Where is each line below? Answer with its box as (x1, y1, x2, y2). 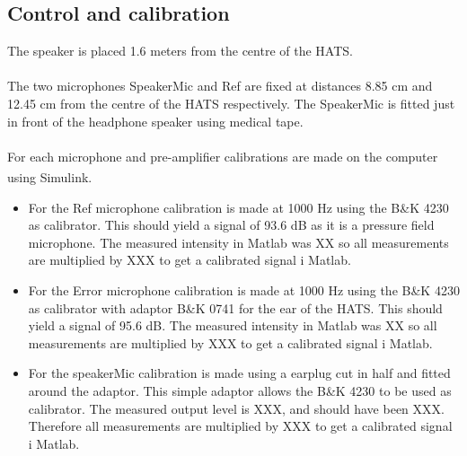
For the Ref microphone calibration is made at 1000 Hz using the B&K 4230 (28, 197, 449, 216)
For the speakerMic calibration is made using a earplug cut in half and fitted (28, 364, 451, 382)
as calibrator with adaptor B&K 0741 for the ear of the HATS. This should (28, 298, 443, 317)
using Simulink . (7, 168, 93, 187)
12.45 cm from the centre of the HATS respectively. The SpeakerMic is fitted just (7, 93, 455, 112)
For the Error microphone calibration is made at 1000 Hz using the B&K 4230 (28, 280, 460, 299)
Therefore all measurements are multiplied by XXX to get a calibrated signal (28, 417, 453, 435)
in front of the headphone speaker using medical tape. (7, 111, 304, 130)
